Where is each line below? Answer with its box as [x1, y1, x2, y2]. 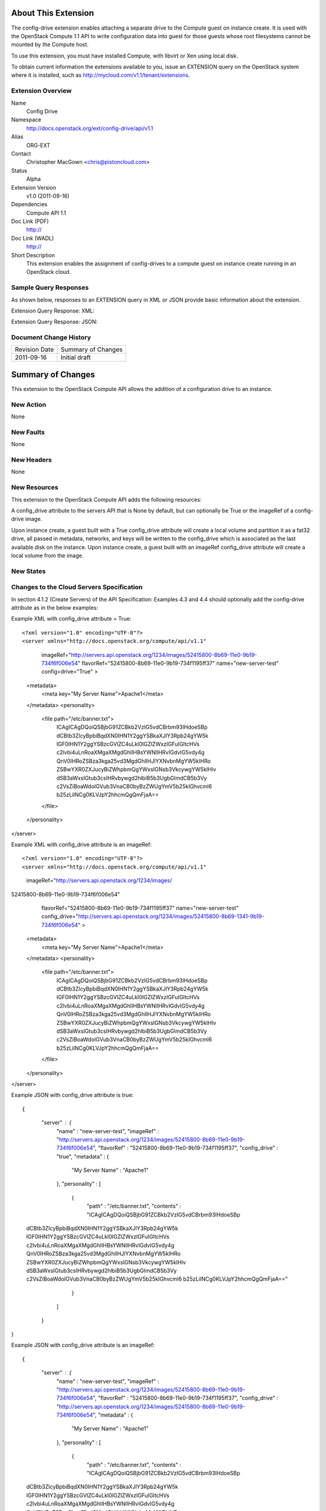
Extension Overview [11, 86, 72, 95]
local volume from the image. [11, 552, 84, 559]
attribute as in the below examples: [11, 604, 98, 611]
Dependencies [11, 201, 48, 208]
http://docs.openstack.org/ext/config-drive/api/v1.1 [26, 125, 153, 132]
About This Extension [11, 8, 94, 18]
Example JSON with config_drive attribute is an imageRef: [11, 1342, 155, 1349]
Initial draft [60, 354, 91, 362]
